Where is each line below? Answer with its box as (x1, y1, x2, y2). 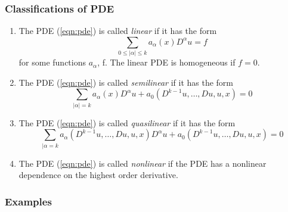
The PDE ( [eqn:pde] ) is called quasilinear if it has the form (18, 116, 236, 129)
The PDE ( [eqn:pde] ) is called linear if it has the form (18, 24, 217, 37)
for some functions (18, 56, 86, 68)
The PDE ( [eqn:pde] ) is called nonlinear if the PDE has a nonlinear (18, 157, 267, 169)
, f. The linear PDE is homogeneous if (97, 56, 236, 68)
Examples (5, 194, 52, 208)
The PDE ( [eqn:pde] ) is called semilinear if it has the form (18, 76, 234, 88)
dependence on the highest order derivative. (18, 169, 178, 181)
